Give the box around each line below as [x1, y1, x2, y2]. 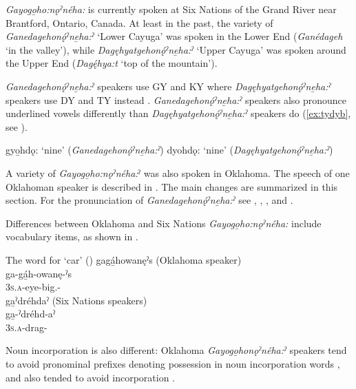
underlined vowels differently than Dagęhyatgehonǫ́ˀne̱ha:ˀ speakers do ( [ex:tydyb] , [6, 106, 351, 120]
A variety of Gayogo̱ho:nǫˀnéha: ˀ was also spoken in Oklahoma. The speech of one [6, 165, 350, 180]
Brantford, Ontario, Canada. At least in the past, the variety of [6, 15, 273, 30]
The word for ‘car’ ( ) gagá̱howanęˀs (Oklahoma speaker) [6, 252, 242, 266]
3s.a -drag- [6, 319, 48, 334]
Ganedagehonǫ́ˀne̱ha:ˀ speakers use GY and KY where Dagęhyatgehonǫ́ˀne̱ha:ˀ [6, 78, 331, 93]
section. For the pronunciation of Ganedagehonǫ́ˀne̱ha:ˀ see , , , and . [6, 193, 293, 207]
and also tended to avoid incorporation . [6, 370, 175, 384]
